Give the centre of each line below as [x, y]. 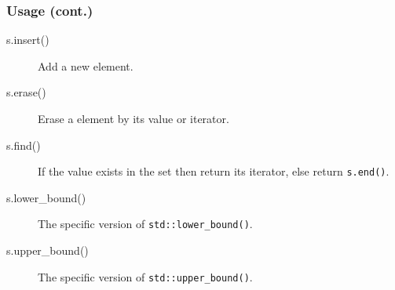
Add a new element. [86, 65]
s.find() [24, 145]
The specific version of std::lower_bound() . [145, 224]
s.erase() [26, 92]
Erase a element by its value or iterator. [133, 118]
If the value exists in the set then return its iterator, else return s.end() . [214, 171]
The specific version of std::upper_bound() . [145, 276]
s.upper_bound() [48, 250]
